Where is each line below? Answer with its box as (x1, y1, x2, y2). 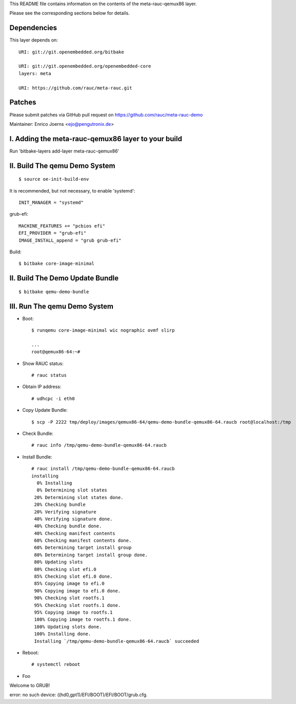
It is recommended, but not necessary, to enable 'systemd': (9, 187, 135, 194)
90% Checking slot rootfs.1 (34, 595, 105, 601)
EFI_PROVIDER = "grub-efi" (18, 230, 87, 236)
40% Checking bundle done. (34, 523, 102, 529)
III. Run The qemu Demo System (9, 302, 114, 311)
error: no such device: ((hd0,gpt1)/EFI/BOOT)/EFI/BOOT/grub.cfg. (9, 692, 148, 698)
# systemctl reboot (31, 661, 81, 668)
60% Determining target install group (34, 545, 132, 550)
